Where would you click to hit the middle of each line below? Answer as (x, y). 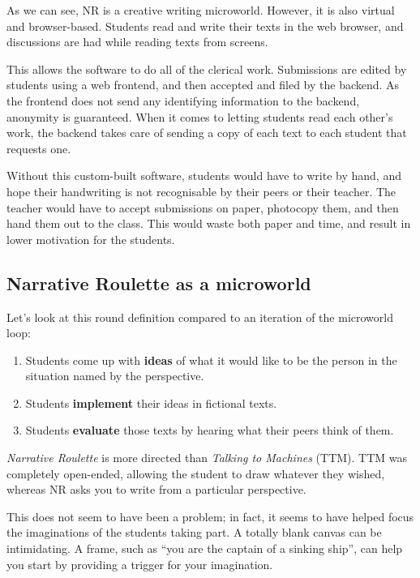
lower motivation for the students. (91, 239)
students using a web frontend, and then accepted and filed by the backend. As (203, 85)
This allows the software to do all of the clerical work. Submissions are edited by (207, 69)
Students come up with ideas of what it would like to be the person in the (211, 360)
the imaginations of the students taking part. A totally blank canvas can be (194, 532)
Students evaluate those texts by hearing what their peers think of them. (210, 430)
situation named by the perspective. (115, 376)
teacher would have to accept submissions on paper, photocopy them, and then (203, 207)
